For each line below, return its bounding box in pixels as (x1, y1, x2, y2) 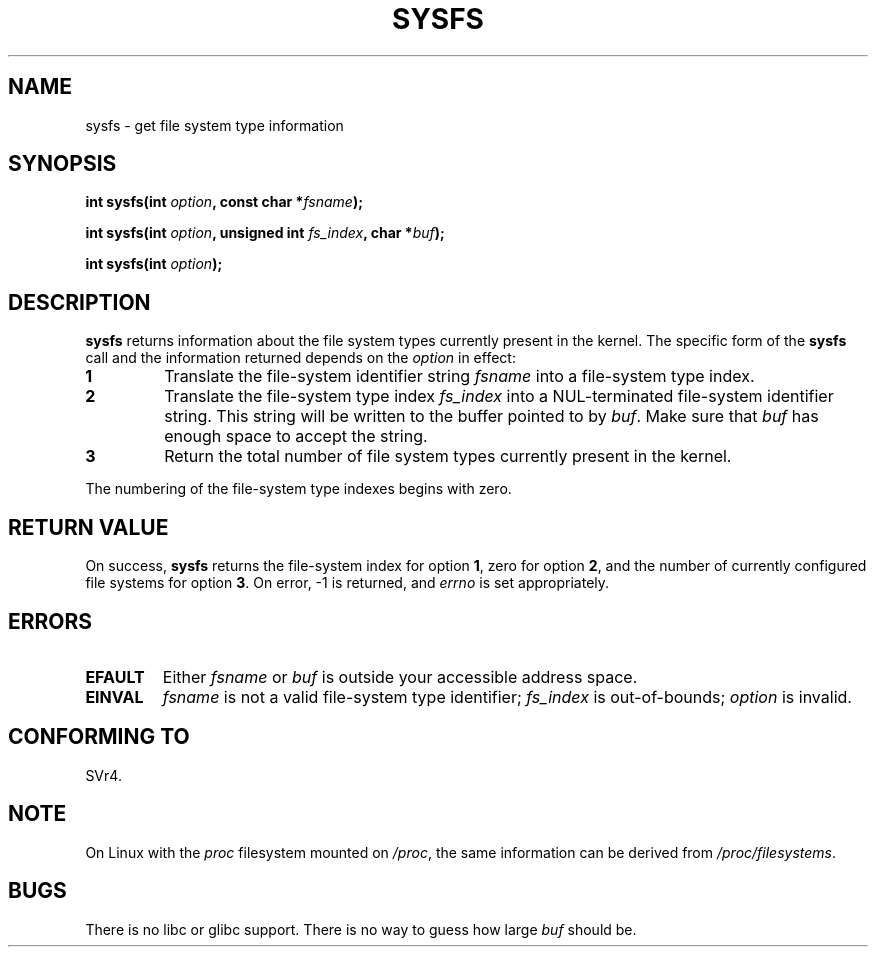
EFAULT (85, 666, 145, 687)
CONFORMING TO (8, 724, 190, 750)
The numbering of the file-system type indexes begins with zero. (85, 480, 512, 498)
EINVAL (85, 686, 144, 707)
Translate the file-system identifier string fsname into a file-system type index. (164, 366, 755, 387)
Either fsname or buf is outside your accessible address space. (162, 666, 638, 687)
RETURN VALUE (8, 514, 169, 540)
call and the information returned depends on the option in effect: (85, 349, 516, 367)
